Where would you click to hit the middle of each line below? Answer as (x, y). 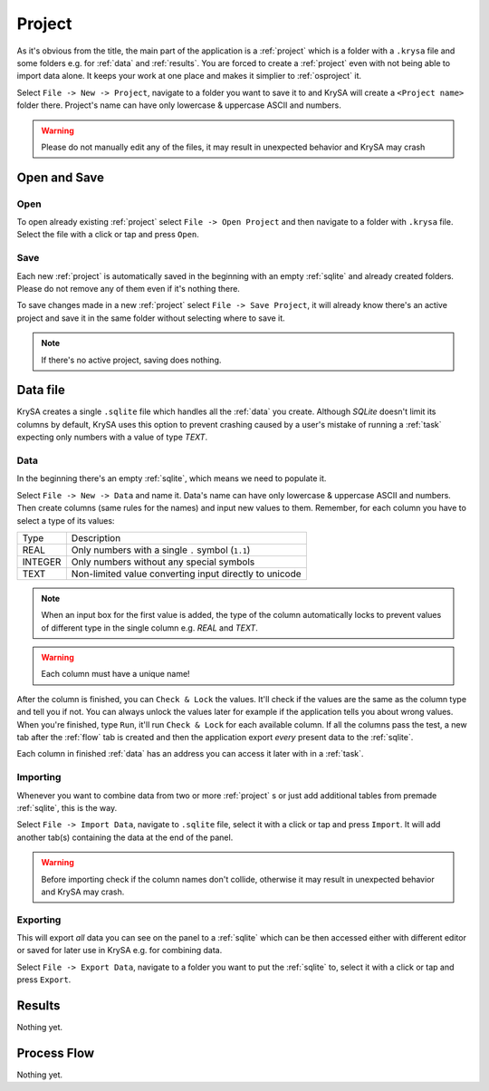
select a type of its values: (66, 520)
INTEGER (42, 562)
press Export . (44, 980)
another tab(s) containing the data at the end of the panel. (125, 837)
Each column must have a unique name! (115, 674)
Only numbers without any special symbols (163, 562)
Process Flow (56, 1052)
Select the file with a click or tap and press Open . (108, 235)
